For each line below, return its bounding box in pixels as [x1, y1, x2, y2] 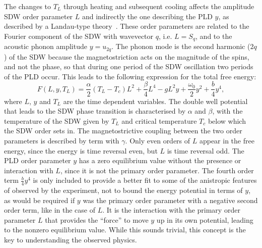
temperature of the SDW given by [4, 115, 109, 126]
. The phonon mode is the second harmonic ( [111, 41, 250, 52]
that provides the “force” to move [45, 214, 149, 225]
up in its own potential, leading [156, 214, 253, 225]
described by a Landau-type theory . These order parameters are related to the [4, 21, 249, 31]
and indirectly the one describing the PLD [82, 11, 213, 21]
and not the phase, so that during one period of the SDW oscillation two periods [4, 61, 253, 72]
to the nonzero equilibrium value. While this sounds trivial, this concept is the [4, 224, 246, 235]
